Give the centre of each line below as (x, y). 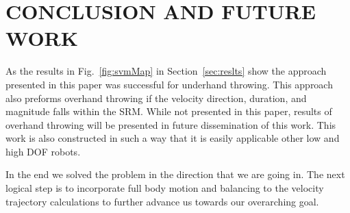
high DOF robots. (43, 151)
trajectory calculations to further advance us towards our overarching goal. (162, 201)
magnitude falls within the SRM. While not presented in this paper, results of (169, 111)
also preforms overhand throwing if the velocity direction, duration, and (156, 98)
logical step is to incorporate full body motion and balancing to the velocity (165, 188)
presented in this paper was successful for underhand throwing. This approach (169, 84)
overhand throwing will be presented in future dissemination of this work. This (171, 124)
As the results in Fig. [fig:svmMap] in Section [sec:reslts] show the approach (166, 71)
